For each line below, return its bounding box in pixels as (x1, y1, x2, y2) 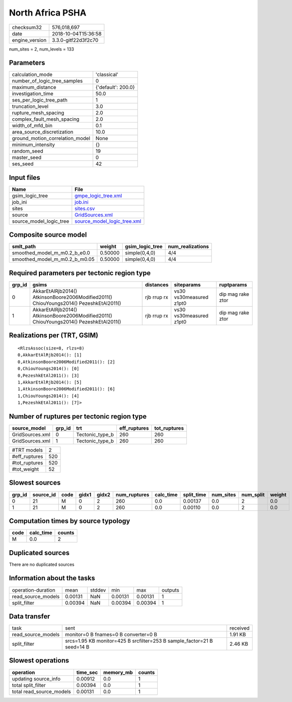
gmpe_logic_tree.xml (74, 192, 122, 199)
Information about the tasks (9, 574, 95, 582)
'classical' (95, 71, 119, 78)
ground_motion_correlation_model (12, 135, 91, 142)
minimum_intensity (12, 141, 55, 148)
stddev (90, 586, 106, 593)
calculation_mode (12, 71, 53, 78)
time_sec (76, 669, 98, 676)
